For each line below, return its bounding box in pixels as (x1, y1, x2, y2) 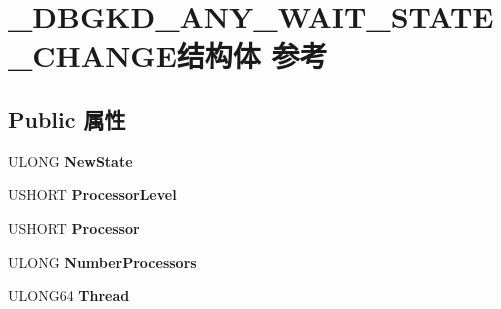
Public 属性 (8, 103, 126, 134)
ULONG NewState (8, 150, 133, 171)
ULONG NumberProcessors (8, 251, 197, 272)
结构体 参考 (176, 35, 328, 76)
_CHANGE (8, 35, 177, 76)
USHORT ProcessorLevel (8, 184, 177, 205)
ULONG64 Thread (8, 285, 130, 306)
